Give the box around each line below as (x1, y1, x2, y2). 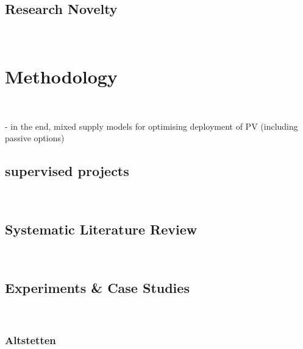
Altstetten (5, 333, 56, 348)
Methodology (5, 63, 118, 88)
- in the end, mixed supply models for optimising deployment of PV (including (5, 119, 298, 132)
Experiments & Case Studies (5, 278, 190, 297)
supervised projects (5, 161, 129, 180)
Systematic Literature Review (5, 219, 198, 238)
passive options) (5, 132, 65, 144)
